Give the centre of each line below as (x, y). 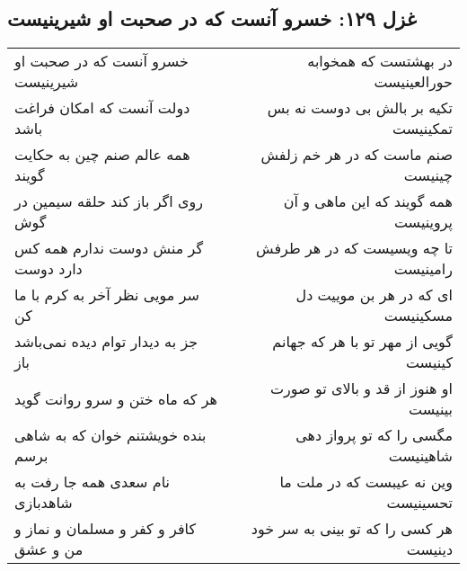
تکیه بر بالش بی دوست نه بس (360, 108)
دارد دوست (48, 269)
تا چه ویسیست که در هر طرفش (354, 248)
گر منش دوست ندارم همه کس (109, 248)
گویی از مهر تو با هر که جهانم (362, 342)
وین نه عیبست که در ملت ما (366, 482)
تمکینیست (422, 129)
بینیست (431, 409)
